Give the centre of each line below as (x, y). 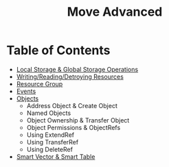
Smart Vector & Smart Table (56, 156)
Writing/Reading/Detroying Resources (70, 77)
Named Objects (49, 113)
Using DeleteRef (50, 149)
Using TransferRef (53, 142)
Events (26, 91)
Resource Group (40, 83)
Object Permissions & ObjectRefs (74, 127)
